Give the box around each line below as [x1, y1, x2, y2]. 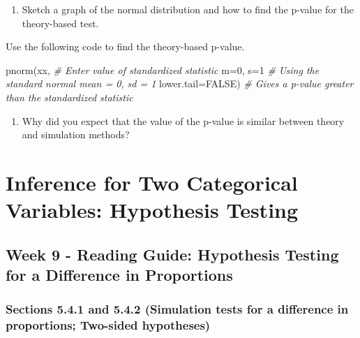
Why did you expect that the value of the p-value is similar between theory [22, 113, 345, 128]
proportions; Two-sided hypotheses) [6, 316, 211, 334]
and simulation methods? [22, 127, 130, 142]
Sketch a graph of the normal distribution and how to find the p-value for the [22, 2, 354, 16]
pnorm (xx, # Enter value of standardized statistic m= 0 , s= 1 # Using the [6, 62, 320, 77]
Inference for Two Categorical [6, 168, 298, 196]
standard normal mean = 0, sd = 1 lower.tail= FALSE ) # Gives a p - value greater [6, 76, 354, 91]
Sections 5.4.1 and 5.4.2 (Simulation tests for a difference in [6, 300, 349, 318]
